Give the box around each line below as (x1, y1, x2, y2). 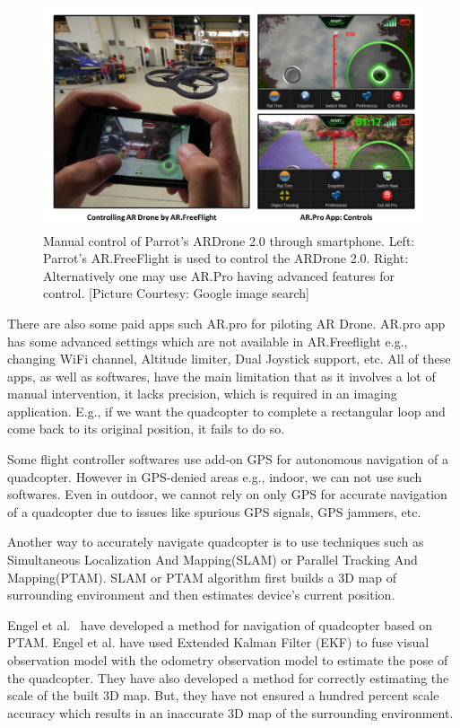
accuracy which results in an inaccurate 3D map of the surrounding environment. (7, 703, 454, 722)
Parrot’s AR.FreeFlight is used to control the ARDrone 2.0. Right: (43, 249, 409, 268)
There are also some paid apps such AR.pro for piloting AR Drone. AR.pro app (7, 313, 446, 332)
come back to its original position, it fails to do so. (7, 419, 285, 438)
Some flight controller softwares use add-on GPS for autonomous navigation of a (7, 450, 448, 469)
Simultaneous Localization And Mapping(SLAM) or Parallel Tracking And (7, 550, 418, 569)
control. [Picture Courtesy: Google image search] (43, 284, 309, 303)
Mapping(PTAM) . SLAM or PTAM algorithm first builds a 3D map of (7, 567, 396, 586)
